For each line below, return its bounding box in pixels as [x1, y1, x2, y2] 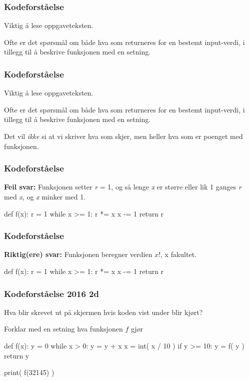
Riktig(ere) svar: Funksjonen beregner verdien [4, 249, 152, 259]
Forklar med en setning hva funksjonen [4, 323, 123, 334]
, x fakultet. [160, 249, 197, 259]
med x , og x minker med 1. [4, 191, 86, 201]
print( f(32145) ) [4, 367, 54, 377]
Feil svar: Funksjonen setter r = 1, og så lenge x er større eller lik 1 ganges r [4, 181, 241, 192]
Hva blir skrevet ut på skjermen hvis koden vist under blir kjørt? [4, 306, 203, 317]
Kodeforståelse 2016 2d [4, 287, 99, 299]
